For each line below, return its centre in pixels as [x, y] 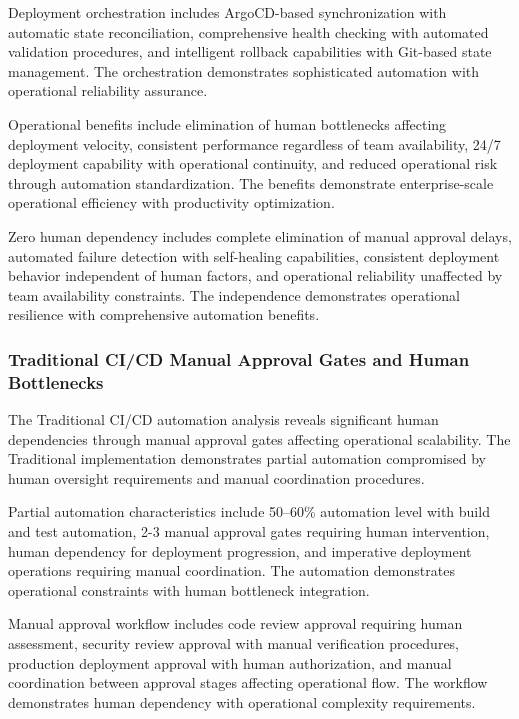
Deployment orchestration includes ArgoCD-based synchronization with [227, 12]
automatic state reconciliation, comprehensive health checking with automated [248, 31]
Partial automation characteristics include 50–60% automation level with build [249, 511]
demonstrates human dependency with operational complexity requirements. [242, 701]
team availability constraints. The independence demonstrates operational [234, 294]
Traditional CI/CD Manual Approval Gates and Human [239, 358]
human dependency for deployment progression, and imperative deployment [240, 550]
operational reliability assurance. [108, 90]
